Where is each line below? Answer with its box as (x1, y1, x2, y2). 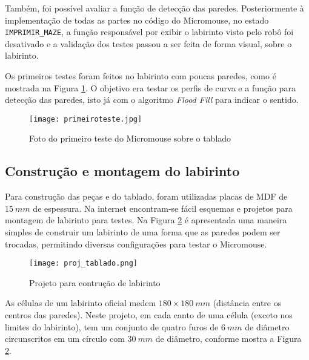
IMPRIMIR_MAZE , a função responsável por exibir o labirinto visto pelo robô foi (5, 25, 294, 38)
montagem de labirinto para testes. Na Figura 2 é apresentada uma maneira (5, 214, 287, 226)
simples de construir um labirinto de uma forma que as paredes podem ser (5, 226, 281, 238)
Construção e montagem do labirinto (5, 162, 240, 180)
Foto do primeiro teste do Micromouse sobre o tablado (29, 132, 231, 145)
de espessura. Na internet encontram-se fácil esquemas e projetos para (33, 201, 293, 214)
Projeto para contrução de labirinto (29, 276, 161, 289)
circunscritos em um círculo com (5, 332, 125, 345)
